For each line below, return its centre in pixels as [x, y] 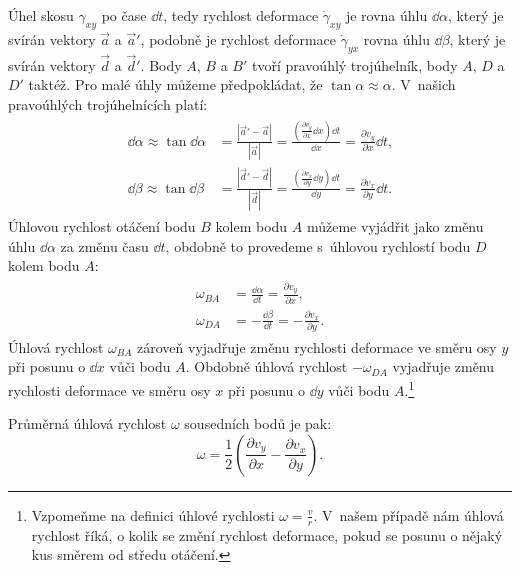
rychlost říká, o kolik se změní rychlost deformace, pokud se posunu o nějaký [267, 534]
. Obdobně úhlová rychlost [266, 366]
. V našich [423, 84]
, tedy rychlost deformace [241, 15]
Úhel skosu [41, 15]
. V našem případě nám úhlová [408, 514]
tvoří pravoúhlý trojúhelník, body [354, 64]
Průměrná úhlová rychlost [87, 423]
